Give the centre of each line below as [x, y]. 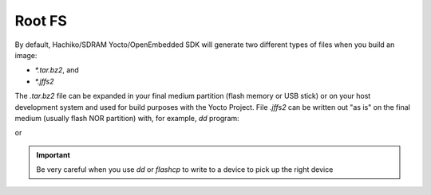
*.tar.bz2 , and [57, 70]
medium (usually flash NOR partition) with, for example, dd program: [127, 118]
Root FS [41, 21]
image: [26, 55]
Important [53, 154]
